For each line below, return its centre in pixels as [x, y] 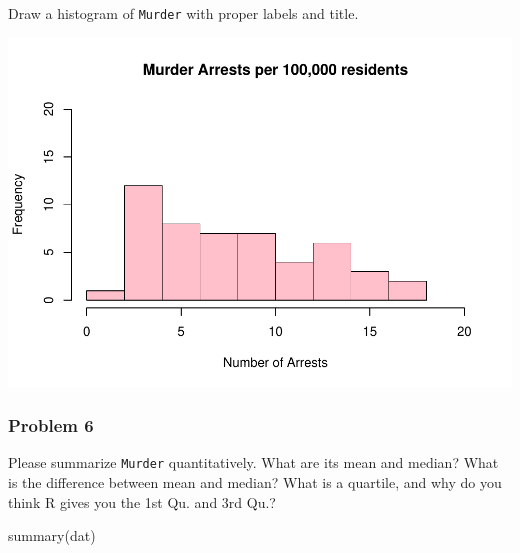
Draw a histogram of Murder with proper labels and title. [183, 13]
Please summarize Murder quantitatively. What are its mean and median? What [253, 462]
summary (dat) [52, 535]
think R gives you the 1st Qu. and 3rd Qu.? [142, 501]
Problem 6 [51, 425]
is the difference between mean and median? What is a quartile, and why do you [255, 482]
